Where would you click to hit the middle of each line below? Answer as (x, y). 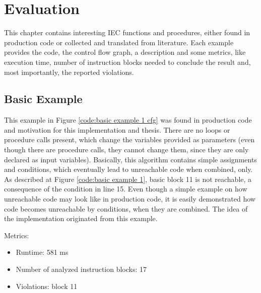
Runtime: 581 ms (42, 252)
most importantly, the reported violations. (69, 72)
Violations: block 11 (47, 286)
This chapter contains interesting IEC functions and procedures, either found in (127, 32)
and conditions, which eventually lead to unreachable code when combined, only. (128, 169)
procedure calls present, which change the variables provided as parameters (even (129, 139)
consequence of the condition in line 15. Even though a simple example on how (126, 189)
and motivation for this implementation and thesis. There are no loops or (117, 129)
